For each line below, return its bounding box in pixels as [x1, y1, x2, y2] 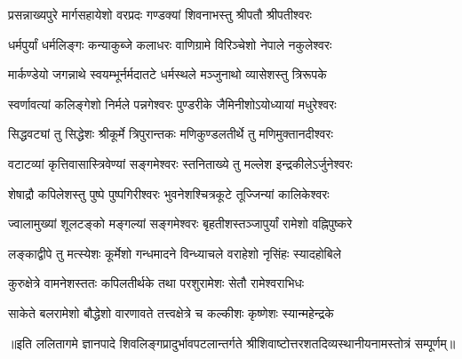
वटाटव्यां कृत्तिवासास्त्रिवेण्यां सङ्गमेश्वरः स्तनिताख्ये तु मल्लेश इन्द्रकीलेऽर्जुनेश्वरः [8, 154, 353, 172]
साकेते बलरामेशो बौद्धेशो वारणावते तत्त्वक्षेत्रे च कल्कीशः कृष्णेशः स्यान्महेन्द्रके [8, 303, 334, 322]
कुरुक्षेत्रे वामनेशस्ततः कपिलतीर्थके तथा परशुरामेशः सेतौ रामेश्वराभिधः [8, 274, 305, 292]
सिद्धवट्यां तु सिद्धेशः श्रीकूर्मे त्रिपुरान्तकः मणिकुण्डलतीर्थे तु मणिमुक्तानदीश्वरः [8, 124, 333, 143]
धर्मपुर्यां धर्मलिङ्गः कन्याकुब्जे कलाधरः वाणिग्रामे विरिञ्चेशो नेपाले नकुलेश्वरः [8, 35, 332, 53]
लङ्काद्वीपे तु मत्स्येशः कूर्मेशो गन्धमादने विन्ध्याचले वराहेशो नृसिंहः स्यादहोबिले [8, 243, 341, 262]
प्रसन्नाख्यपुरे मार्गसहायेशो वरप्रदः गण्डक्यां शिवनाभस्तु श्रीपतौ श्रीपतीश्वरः [8, 5, 312, 23]
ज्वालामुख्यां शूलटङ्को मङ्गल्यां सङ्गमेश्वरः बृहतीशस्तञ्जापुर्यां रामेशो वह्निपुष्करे [8, 214, 353, 233]
